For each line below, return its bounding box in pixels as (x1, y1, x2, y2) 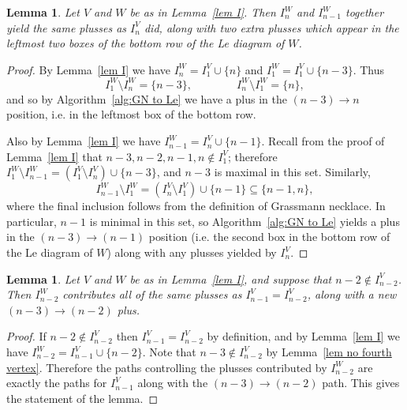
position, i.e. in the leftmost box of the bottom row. (6, 106, 256, 122)
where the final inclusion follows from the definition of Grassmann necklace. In (6, 197, 386, 214)
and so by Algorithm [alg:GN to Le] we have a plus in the (6, 90, 287, 107)
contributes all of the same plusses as (62, 286, 242, 303)
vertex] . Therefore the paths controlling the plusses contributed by (6, 359, 327, 375)
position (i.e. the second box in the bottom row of (148, 228, 390, 245)
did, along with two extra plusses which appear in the (144, 19, 399, 36)
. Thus (353, 61, 385, 77)
